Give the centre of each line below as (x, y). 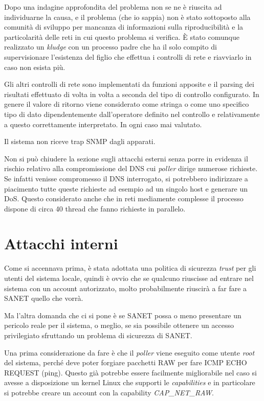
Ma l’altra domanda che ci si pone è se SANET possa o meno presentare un (123, 315)
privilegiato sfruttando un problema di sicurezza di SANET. (98, 335)
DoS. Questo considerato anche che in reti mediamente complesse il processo (124, 198)
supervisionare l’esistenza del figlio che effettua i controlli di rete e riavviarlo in (128, 56)
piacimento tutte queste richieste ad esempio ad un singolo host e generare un (126, 188)
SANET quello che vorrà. (44, 298)
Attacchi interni (61, 243)
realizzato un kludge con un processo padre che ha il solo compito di (111, 47)
